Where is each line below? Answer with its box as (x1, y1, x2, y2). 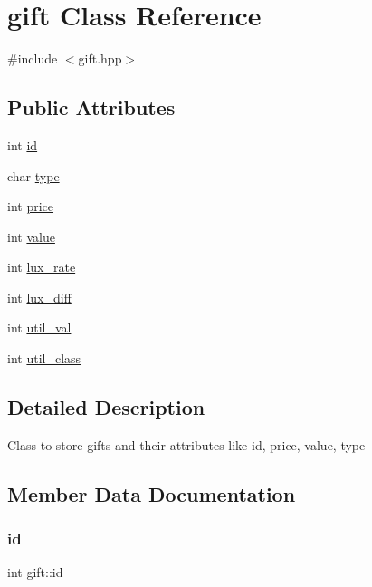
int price (7, 197, 54, 216)
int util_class (7, 349, 81, 368)
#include (7, 49, 58, 68)
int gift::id (7, 563, 63, 582)
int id (7, 135, 38, 154)
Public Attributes (7, 93, 176, 121)
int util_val (7, 318, 72, 337)
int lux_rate (7, 257, 76, 276)
